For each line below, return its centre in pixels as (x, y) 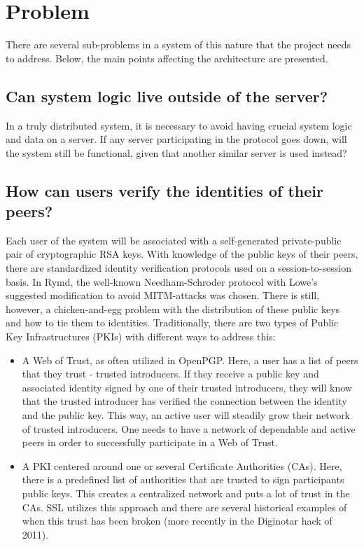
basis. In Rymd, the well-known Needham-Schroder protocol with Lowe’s (162, 281)
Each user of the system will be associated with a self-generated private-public (174, 240)
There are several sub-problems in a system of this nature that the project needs (178, 44)
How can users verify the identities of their (164, 190)
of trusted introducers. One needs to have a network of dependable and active (189, 428)
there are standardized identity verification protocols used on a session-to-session (178, 268)
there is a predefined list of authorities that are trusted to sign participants (183, 479)
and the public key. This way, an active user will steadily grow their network (186, 415)
